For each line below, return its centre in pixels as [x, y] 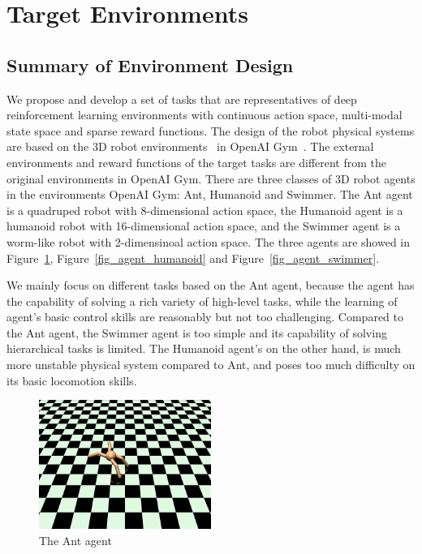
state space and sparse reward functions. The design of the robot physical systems [211, 130]
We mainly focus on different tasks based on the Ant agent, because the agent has [211, 285]
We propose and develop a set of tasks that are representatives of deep [182, 99]
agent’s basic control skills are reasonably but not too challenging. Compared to [205, 317]
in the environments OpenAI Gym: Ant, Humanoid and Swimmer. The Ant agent [210, 194]
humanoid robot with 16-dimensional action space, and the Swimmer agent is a [204, 226]
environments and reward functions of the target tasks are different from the [197, 162]
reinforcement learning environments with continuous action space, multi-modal [205, 115]
